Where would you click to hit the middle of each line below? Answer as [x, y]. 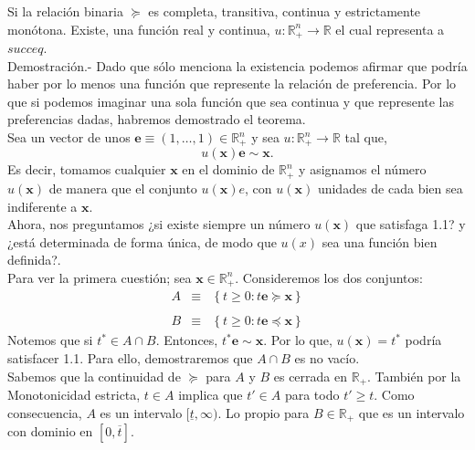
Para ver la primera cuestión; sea [100, 277]
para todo [312, 395]
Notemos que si [50, 340]
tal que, [366, 137]
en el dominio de [228, 169]
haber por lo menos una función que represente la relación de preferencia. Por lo [232, 84]
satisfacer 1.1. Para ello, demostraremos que [130, 358]
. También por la [414, 376]
